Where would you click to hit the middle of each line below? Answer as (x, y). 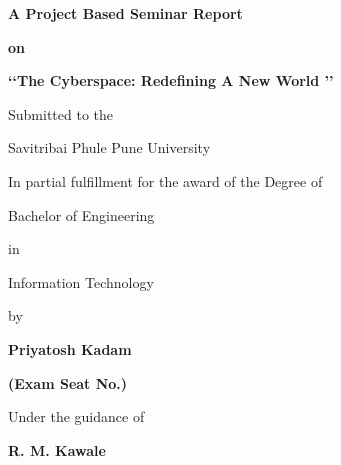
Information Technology (81, 281)
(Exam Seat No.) (68, 382)
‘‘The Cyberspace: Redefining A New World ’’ (171, 80)
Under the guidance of (76, 416)
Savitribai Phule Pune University (109, 147)
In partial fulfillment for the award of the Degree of (165, 180)
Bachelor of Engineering (81, 214)
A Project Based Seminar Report (125, 13)
